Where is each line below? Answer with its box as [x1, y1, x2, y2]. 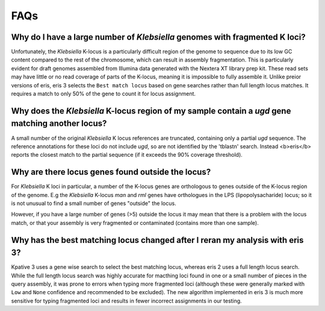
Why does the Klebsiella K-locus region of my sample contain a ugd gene [11, 105, 291, 116]
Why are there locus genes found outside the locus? [11, 167, 211, 177]
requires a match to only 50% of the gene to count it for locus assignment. [11, 90, 196, 98]
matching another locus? [11, 118, 107, 129]
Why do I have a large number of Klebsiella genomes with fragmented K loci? [11, 32, 306, 42]
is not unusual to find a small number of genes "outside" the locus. [11, 199, 177, 207]
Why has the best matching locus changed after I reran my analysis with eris [11, 235, 304, 245]
